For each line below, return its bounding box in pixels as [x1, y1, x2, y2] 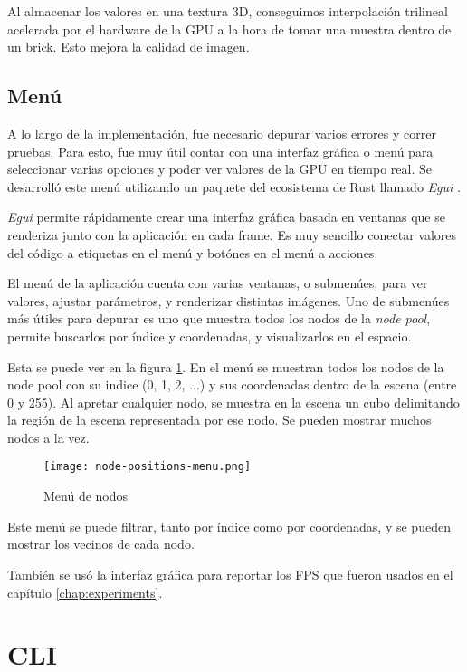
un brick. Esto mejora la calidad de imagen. [7, 37, 250, 56]
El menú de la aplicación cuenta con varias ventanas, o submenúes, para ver [7, 274, 428, 293]
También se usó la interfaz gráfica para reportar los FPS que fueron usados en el [7, 564, 453, 583]
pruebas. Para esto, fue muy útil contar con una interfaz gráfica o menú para [7, 141, 434, 160]
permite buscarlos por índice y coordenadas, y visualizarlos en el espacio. [7, 326, 412, 345]
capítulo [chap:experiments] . [7, 582, 163, 601]
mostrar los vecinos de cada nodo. [7, 534, 195, 553]
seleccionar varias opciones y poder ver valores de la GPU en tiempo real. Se [7, 159, 433, 178]
